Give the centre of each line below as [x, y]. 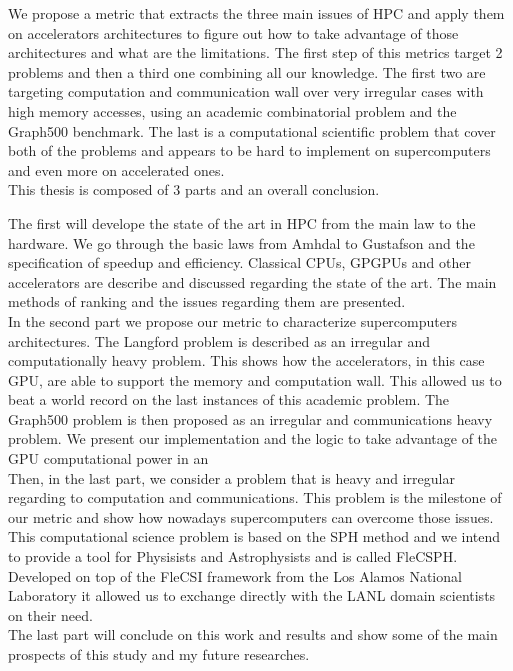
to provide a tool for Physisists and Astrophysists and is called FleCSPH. [233, 556]
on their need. [50, 614]
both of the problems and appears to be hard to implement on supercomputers [249, 150]
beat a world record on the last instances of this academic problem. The [229, 399]
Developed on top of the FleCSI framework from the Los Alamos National [235, 575]
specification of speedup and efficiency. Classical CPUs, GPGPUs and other [239, 262]
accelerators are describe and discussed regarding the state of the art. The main [252, 281]
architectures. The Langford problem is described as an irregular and [219, 340]
